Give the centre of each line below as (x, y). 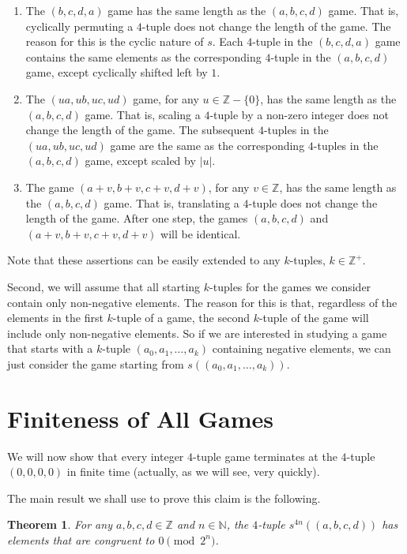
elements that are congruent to (81, 539)
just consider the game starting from (96, 363)
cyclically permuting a (79, 26)
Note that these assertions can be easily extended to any (144, 260)
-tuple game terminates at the (265, 456)
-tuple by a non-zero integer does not (299, 114)
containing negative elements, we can (301, 348)
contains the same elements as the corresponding (143, 56)
